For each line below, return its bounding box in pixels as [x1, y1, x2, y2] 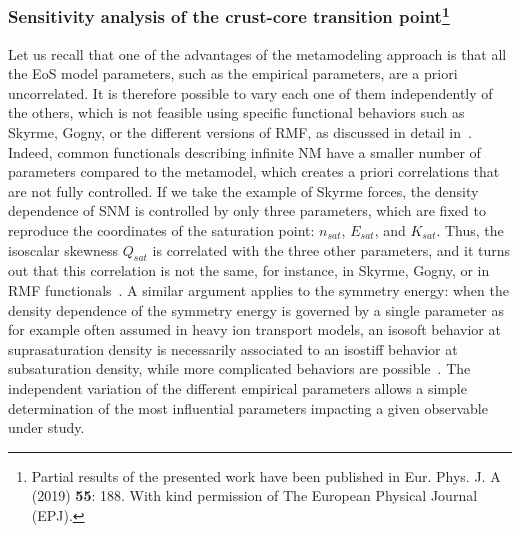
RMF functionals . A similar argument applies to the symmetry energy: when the [8, 280, 509, 300]
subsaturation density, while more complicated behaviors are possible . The [8, 358, 471, 379]
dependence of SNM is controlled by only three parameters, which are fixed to [8, 200, 486, 221]
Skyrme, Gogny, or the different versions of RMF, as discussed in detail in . [8, 122, 472, 143]
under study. [8, 417, 85, 438]
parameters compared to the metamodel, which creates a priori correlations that [8, 161, 500, 182]
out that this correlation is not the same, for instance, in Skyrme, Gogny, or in [8, 260, 490, 281]
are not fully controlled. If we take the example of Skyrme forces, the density [8, 180, 479, 201]
